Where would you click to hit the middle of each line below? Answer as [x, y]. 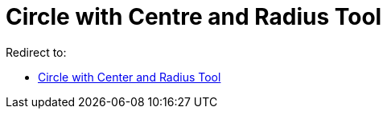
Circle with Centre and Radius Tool [194, 17]
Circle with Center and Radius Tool [130, 77]
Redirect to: [36, 52]
